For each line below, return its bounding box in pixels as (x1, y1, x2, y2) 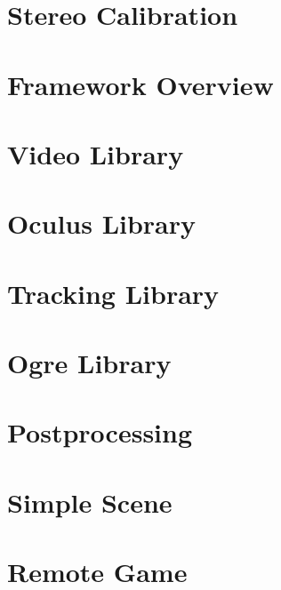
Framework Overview (7, 66, 274, 102)
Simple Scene (7, 483, 173, 520)
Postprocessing (7, 414, 193, 450)
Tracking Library (7, 275, 220, 311)
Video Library (7, 135, 184, 171)
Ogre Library (7, 345, 172, 381)
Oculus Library (7, 205, 197, 242)
